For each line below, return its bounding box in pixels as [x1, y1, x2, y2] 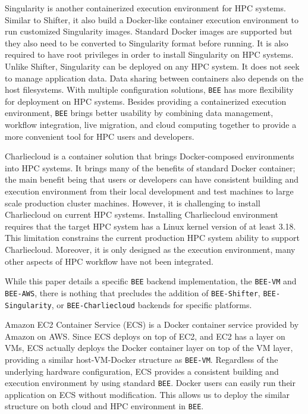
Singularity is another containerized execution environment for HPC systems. [5, 2, 286, 14]
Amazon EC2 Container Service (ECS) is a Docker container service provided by [5, 318, 299, 331]
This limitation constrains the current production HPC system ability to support [5, 231, 300, 244]
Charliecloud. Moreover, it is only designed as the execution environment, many [5, 243, 296, 255]
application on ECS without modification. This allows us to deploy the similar [5, 388, 290, 400]
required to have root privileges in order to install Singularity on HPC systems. [5, 48, 294, 61]
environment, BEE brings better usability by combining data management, [5, 106, 274, 119]
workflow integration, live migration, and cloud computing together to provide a [5, 118, 297, 131]
